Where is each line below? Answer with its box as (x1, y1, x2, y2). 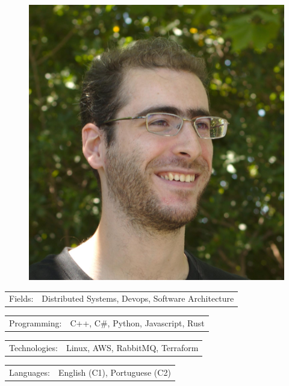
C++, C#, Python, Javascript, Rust (70, 317, 205, 329)
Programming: (9, 317, 62, 329)
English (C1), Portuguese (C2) (58, 366, 171, 378)
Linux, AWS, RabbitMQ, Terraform (66, 341, 199, 354)
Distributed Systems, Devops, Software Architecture (42, 292, 234, 305)
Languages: (9, 366, 50, 378)
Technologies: (9, 341, 58, 354)
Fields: (9, 292, 34, 305)
